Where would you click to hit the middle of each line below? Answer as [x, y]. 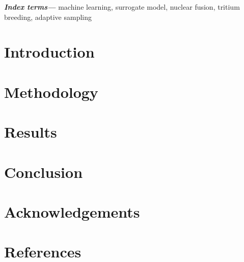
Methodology [51, 91]
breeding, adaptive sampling [48, 17]
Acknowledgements [72, 211]
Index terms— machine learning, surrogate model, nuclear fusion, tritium [122, 7]
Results [31, 132]
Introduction [49, 52]
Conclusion [44, 172]
